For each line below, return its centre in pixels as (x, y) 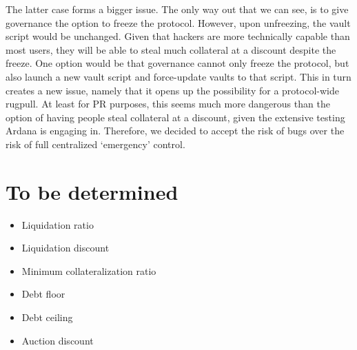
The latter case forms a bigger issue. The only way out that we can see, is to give (177, 9)
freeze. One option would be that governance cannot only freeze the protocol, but (177, 63)
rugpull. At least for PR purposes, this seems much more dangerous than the (168, 104)
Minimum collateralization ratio (89, 270)
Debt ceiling (47, 317)
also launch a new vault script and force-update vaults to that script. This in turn (178, 76)
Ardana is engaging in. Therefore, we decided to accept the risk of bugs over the (175, 131)
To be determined (92, 191)
